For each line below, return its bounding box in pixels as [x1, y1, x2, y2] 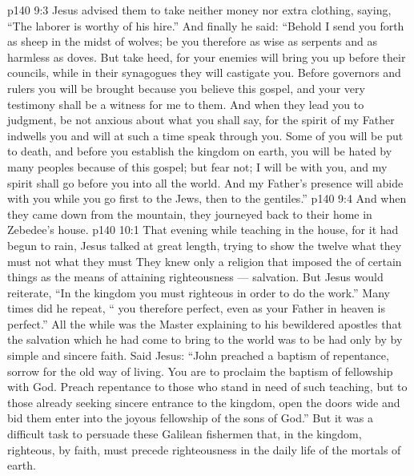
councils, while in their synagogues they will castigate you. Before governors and [7, 64, 401, 81]
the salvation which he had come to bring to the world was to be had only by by [7, 331, 403, 348]
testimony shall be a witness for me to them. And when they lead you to [7, 95, 364, 112]
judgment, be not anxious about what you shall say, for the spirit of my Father [7, 111, 395, 128]
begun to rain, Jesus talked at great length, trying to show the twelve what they [7, 236, 402, 253]
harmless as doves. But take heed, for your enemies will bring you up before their [7, 48, 406, 65]
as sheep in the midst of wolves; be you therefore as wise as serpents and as [7, 33, 378, 50]
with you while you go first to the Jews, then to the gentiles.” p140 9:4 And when [7, 190, 407, 207]
